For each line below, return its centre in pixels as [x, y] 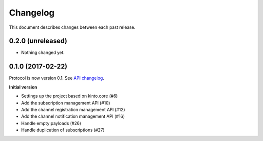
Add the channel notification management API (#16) [73, 116]
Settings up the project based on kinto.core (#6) [69, 96]
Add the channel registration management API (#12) [73, 109]
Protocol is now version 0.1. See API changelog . [56, 78]
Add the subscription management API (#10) [66, 103]
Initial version [23, 87]
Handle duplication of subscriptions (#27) [63, 130]
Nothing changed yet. [43, 53]
